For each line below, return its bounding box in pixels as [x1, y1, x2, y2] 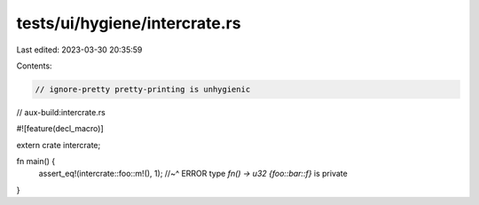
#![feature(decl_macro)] [16, 123, 104, 134]
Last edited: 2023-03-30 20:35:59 [16, 44, 143, 55]
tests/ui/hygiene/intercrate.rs [16, 13, 241, 33]
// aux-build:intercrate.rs [16, 106, 106, 117]
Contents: [16, 60, 52, 71]
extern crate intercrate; [16, 139, 101, 150]
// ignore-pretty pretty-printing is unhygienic [35, 84, 251, 94]
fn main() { [16, 156, 56, 167]
